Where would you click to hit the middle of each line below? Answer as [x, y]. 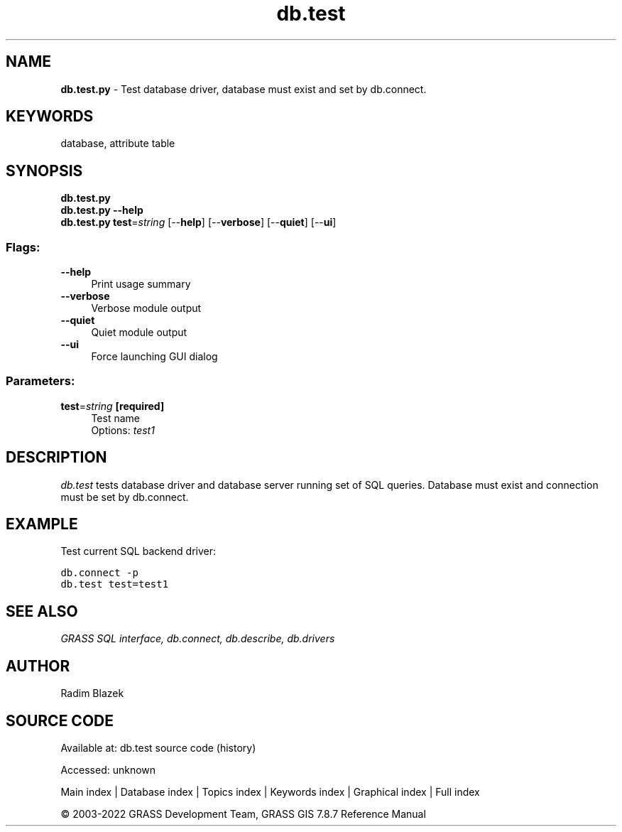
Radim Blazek [92, 693]
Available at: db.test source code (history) [158, 748]
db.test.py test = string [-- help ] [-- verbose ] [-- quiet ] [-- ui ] [198, 222]
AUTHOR [38, 666]
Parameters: [40, 381]
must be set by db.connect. [125, 497]
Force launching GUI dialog [154, 357]
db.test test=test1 [115, 584]
